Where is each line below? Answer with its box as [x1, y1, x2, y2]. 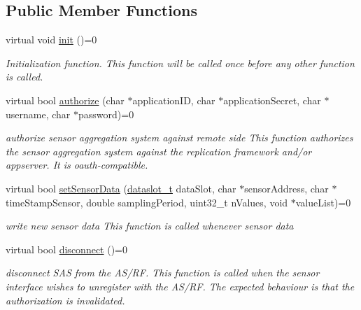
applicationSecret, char [223, 92, 321, 107]
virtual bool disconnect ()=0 [6, 241, 127, 256]
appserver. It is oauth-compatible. [6, 157, 148, 172]
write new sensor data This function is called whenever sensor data [6, 218, 294, 233]
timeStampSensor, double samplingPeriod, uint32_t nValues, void [6, 195, 288, 209]
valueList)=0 [295, 195, 351, 209]
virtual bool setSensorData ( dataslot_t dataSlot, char [6, 181, 236, 195]
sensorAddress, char [244, 181, 329, 195]
